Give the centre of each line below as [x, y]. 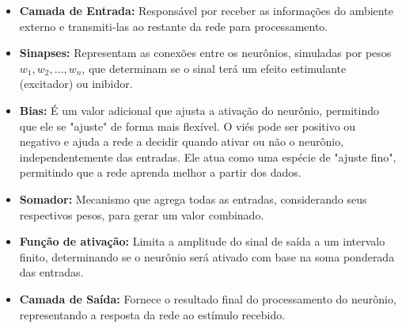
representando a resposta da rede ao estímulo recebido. [152, 314]
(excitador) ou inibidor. [76, 84]
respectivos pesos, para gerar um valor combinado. [142, 214]
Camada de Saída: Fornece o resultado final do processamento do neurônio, [208, 298]
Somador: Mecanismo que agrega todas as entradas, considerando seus [193, 198]
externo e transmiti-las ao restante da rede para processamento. [174, 26]
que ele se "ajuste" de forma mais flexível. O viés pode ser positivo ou [188, 126]
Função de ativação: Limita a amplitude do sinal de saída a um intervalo [202, 241]
